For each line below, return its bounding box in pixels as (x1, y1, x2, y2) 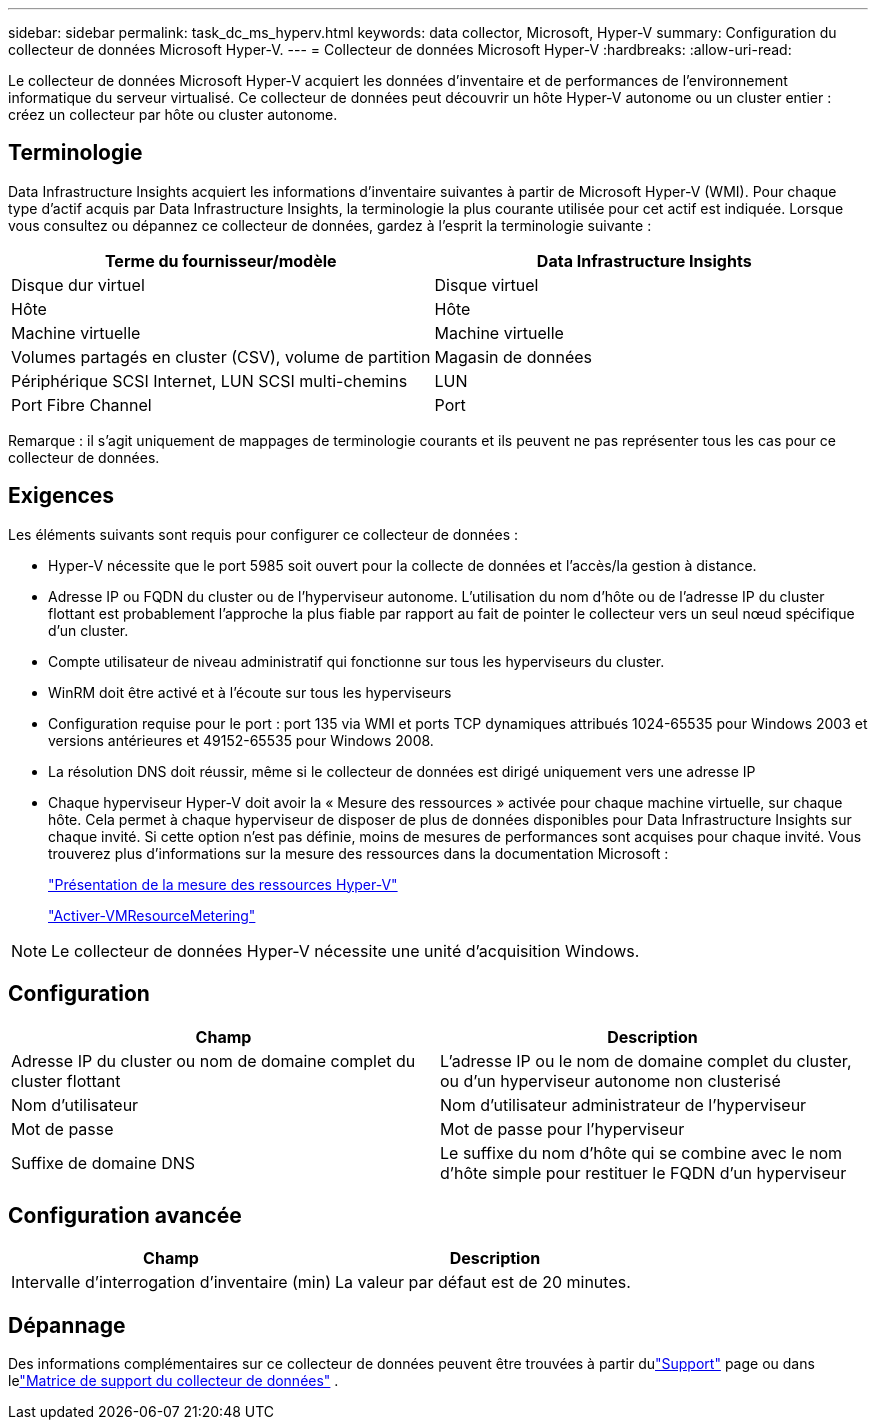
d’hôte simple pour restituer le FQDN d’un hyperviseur (440, 1162, 847, 1183)
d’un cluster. (48, 621, 129, 639)
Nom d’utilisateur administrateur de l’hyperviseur (440, 1094, 807, 1115)
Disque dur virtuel (11, 274, 145, 295)
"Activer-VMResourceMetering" (48, 906, 256, 924)
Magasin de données (434, 346, 593, 367)
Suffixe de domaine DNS (11, 1152, 196, 1173)
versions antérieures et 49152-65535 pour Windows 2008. (48, 731, 434, 749)
